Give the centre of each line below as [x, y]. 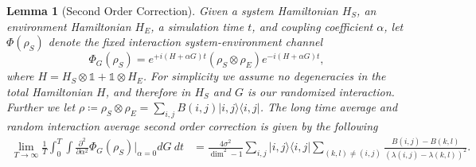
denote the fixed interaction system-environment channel [185, 42]
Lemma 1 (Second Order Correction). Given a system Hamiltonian [172, 10]
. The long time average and [329, 107]
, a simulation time [197, 26]
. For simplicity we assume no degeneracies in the [264, 76]
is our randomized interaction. [321, 91]
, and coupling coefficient [312, 26]
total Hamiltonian [50, 91]
